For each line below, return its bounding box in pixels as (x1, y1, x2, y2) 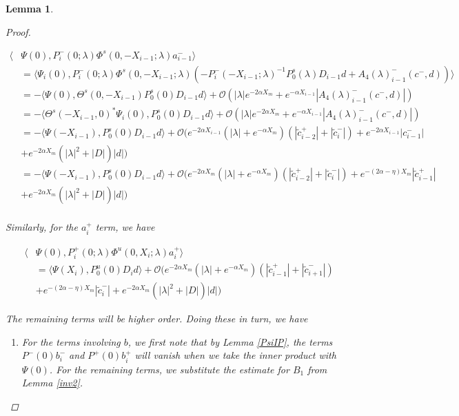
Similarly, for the (6, 220, 78, 234)
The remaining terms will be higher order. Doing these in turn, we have (6, 311, 308, 326)
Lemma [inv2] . (21, 375, 83, 390)
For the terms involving (21, 334, 121, 349)
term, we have (95, 220, 155, 234)
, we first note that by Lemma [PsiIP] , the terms (127, 334, 333, 349)
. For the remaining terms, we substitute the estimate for (49, 362, 289, 376)
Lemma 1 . (6, 1, 54, 15)
